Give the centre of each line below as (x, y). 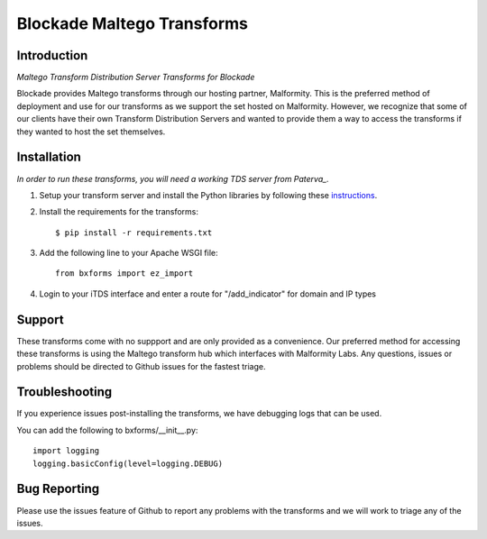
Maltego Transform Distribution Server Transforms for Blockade (136, 78)
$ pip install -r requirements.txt (134, 233)
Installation (49, 157)
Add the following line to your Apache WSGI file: (129, 253)
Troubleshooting (64, 392)
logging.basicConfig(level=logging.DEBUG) (128, 463)
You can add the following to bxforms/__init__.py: (107, 430)
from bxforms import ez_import (124, 274)
